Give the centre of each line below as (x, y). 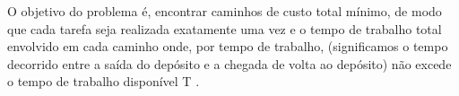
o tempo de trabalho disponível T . (104, 81)
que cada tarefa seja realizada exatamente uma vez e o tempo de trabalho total (225, 28)
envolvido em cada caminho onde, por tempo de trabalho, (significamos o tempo (228, 46)
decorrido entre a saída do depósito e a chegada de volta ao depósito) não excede (229, 63)
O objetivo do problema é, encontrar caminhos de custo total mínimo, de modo (225, 11)
